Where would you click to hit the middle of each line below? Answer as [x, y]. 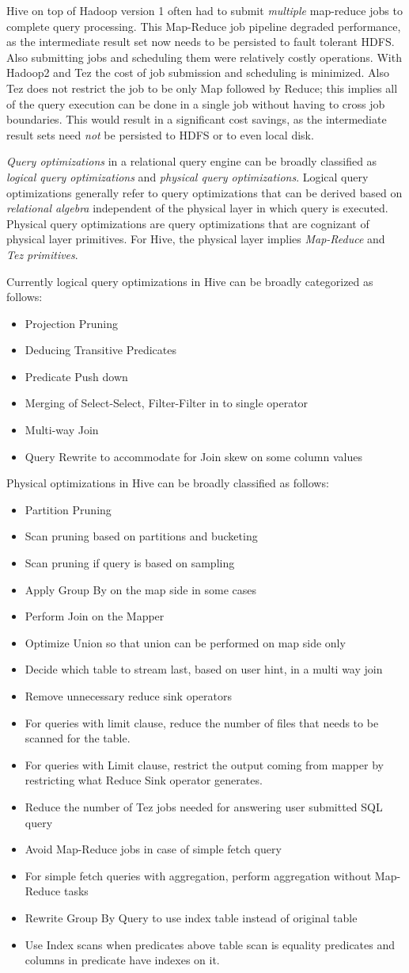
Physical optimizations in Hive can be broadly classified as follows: [168, 483]
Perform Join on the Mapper [95, 616]
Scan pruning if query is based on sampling [130, 563]
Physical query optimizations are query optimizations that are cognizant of [188, 223]
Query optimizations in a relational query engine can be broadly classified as [192, 161]
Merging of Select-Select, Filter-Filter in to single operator [167, 403]
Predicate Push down [76, 376]
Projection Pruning [71, 323]
